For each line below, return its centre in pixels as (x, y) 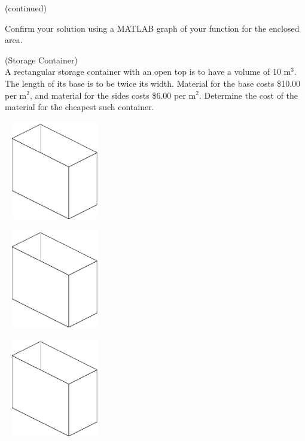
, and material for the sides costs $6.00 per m (113, 95)
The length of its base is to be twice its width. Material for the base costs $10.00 (153, 83)
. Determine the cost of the (248, 95)
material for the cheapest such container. (80, 107)
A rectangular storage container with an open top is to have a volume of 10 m (148, 72)
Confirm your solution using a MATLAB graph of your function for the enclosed (152, 28)
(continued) (26, 8)
